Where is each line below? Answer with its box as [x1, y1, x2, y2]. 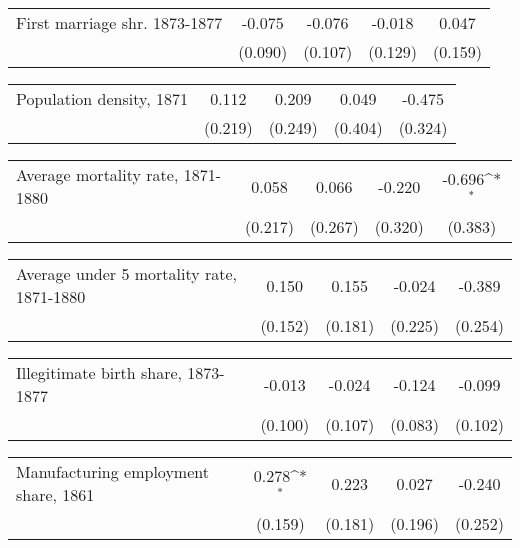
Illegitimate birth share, [16, 361, 182, 384]
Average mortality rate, [16, 163, 179, 186]
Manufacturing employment [16, 460, 209, 483]
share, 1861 [16, 483, 95, 506]
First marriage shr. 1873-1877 [16, 11, 223, 34]
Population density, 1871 [16, 87, 188, 110]
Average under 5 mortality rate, [16, 262, 238, 285]
